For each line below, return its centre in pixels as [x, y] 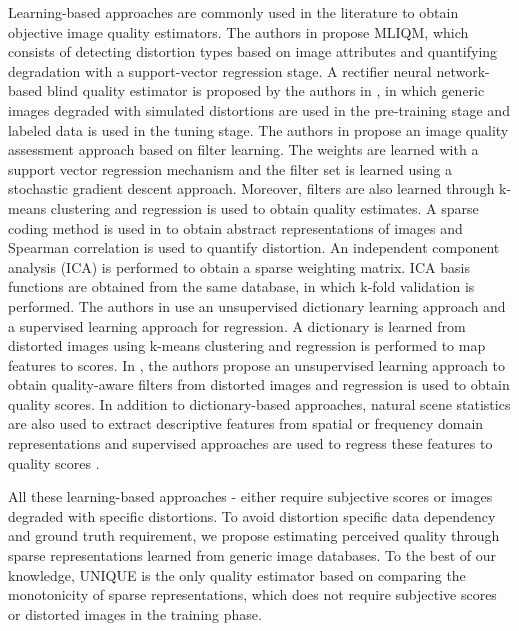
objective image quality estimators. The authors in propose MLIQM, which [238, 31]
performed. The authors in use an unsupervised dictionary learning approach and [257, 305]
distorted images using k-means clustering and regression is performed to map [247, 345]
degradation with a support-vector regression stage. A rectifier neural [220, 70]
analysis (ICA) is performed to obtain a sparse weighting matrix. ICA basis [239, 266]
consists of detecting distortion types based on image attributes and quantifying [253, 51]
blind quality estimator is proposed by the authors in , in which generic [265, 90]
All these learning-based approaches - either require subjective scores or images [250, 496]
